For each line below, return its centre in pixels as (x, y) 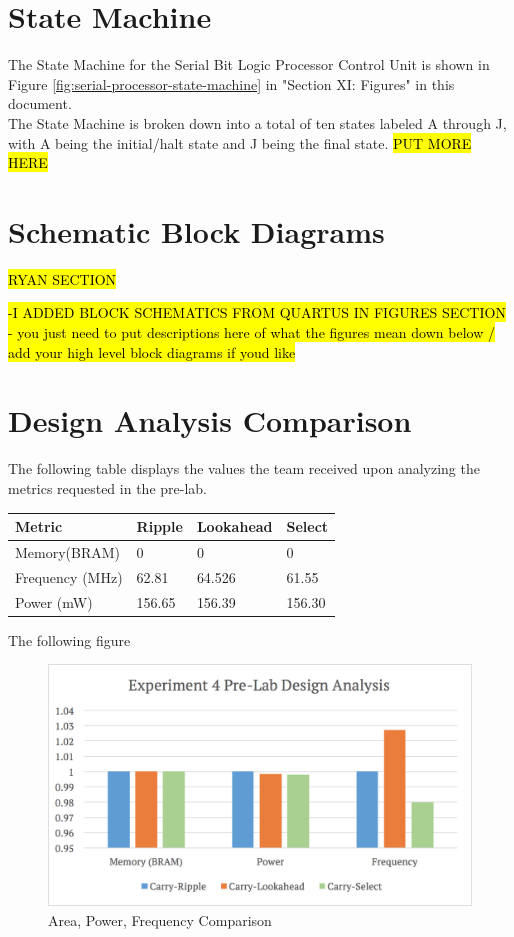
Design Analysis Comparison (210, 420)
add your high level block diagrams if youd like (152, 351)
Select (307, 526)
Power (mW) (54, 601)
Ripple (159, 526)
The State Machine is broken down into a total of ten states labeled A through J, (257, 122)
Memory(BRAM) (68, 551)
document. (40, 103)
